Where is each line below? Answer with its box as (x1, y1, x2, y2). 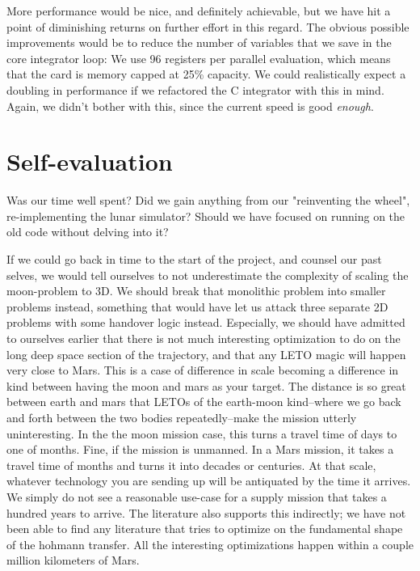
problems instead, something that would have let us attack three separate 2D (6, 298, 388, 315)
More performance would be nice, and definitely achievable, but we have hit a (6, 2, 391, 19)
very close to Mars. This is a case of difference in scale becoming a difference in (6, 362, 399, 379)
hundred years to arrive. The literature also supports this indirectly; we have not (6, 504, 406, 521)
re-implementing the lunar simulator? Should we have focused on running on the (6, 207, 405, 224)
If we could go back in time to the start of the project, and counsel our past (6, 251, 382, 268)
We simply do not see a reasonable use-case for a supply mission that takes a (6, 488, 387, 505)
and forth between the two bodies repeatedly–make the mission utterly (6, 409, 357, 425)
